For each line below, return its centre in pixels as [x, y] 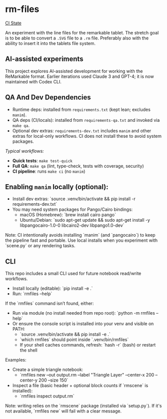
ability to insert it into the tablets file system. [50, 43]
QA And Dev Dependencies [48, 98]
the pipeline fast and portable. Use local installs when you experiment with [82, 240]
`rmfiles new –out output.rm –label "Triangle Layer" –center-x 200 [87, 375]
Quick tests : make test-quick [42, 160]
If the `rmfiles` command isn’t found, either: [49, 304]
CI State [13, 23]
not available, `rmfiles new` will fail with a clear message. [63, 411]
